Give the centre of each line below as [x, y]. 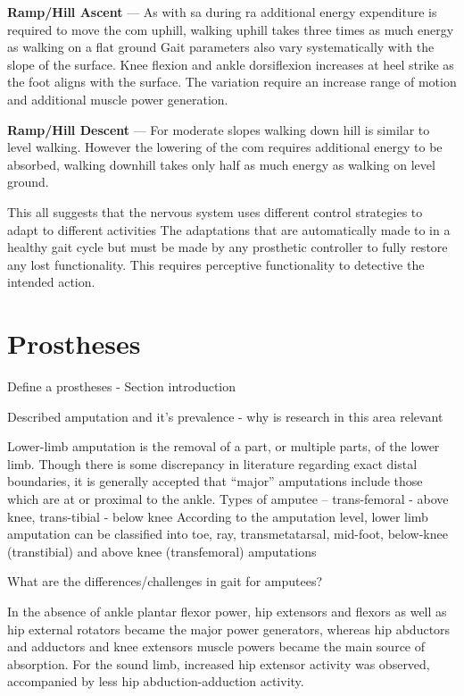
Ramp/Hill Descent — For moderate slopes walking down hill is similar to [219, 129]
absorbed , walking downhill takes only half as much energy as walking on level [221, 164]
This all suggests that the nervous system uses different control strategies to [215, 211]
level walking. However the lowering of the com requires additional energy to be [225, 147]
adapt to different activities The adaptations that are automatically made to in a [229, 229]
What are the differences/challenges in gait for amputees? [165, 581]
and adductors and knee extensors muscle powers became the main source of [216, 646]
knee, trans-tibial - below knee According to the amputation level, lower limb [218, 516]
